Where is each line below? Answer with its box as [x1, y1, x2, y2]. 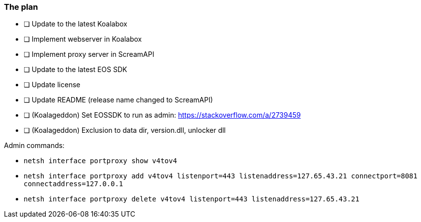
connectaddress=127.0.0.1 [24, 180, 123, 188]
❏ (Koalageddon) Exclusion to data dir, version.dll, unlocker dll [24, 126, 226, 135]
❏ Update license [24, 80, 81, 89]
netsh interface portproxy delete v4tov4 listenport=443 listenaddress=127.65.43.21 [24, 195, 360, 203]
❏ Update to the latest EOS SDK [24, 65, 127, 74]
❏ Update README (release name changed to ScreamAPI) [24, 96, 213, 104]
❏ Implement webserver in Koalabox [24, 35, 142, 44]
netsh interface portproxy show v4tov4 [24, 157, 177, 165]
